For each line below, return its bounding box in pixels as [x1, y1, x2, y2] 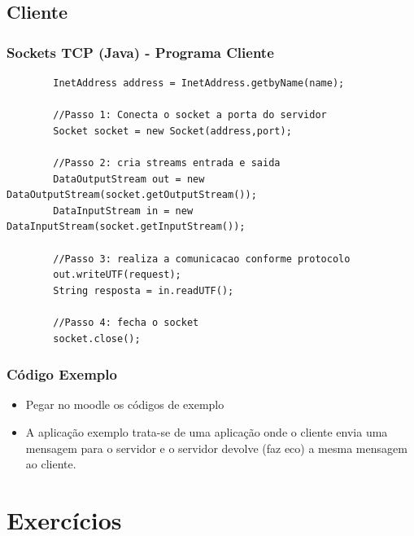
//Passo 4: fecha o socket [53, 316, 199, 328]
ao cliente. [25, 455, 76, 472]
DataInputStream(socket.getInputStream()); [7, 221, 246, 233]
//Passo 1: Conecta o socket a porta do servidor [53, 109, 327, 121]
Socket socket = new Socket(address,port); [53, 125, 292, 137]
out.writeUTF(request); [53, 269, 181, 281]
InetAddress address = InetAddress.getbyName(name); [53, 77, 345, 89]
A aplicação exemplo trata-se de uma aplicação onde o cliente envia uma [25, 423, 388, 440]
